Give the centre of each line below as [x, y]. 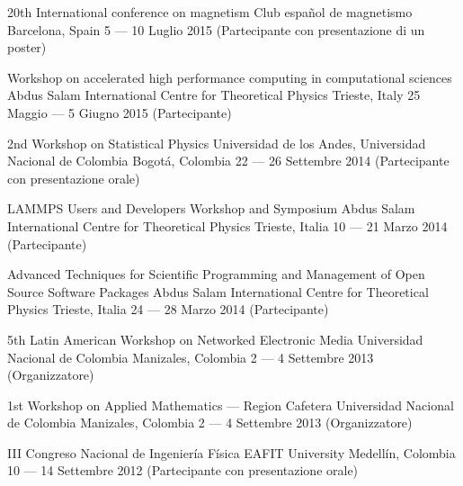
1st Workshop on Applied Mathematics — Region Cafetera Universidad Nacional [231, 405]
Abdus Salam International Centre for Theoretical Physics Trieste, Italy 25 [214, 95]
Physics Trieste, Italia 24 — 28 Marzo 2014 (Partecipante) [168, 309]
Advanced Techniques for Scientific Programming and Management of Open [216, 274]
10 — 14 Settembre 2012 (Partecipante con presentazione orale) [183, 470]
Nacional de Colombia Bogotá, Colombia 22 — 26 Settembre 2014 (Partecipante [228, 161]
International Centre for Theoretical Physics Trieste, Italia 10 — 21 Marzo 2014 [227, 225]
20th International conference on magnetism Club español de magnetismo [210, 12]
